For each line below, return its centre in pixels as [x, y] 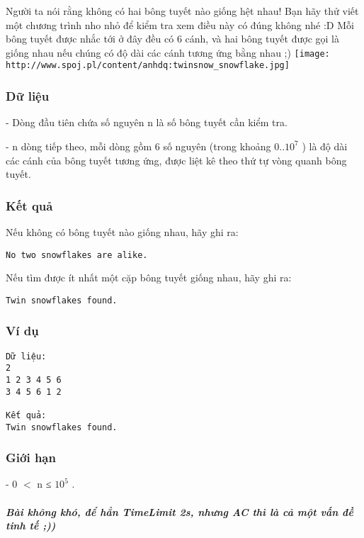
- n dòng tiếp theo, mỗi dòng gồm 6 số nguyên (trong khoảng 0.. [146, 146]
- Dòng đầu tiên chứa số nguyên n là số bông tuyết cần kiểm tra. [147, 122]
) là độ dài [325, 146]
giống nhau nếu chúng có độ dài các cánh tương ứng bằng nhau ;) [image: [168, 52]
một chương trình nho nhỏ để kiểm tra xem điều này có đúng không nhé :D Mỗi [180, 24]
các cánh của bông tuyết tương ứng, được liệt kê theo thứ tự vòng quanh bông [176, 160]
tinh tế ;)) [31, 526]
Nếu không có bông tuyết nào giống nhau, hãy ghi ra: [122, 231]
